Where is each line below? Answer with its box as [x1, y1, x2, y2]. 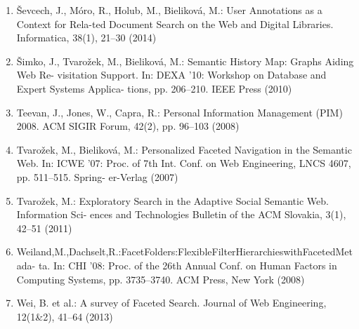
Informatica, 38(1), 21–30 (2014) [16, 30, 157, 45]
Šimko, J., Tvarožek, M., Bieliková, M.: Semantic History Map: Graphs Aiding [16, 53, 354, 68]
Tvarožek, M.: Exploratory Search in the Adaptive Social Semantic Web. [16, 193, 329, 208]
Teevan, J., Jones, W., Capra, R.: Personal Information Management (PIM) [16, 105, 343, 119]
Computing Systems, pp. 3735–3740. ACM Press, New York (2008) [16, 271, 305, 286]
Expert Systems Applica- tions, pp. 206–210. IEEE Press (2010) [16, 81, 292, 95]
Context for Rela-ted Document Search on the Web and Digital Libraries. [16, 16, 334, 31]
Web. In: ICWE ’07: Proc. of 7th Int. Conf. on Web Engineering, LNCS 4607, [16, 156, 351, 170]
